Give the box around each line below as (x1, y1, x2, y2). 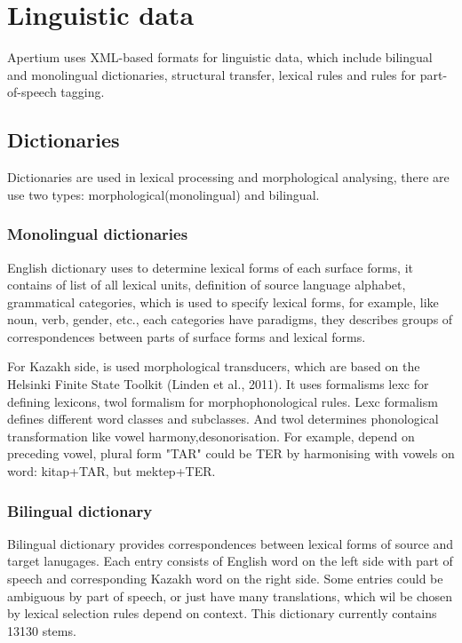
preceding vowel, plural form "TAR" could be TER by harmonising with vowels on (7, 444, 455, 463)
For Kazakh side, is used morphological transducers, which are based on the (7, 357, 420, 376)
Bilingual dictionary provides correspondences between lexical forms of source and (7, 534, 454, 552)
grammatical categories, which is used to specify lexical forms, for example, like (7, 292, 439, 311)
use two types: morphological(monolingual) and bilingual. (7, 185, 320, 203)
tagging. (60, 83, 105, 101)
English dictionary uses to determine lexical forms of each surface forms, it (7, 258, 414, 276)
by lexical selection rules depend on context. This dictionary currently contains (7, 604, 437, 623)
